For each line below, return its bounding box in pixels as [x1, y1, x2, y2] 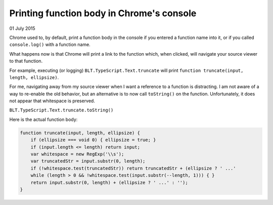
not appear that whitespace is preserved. [9, 98, 96, 104]
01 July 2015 [9, 25, 35, 31]
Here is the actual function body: [9, 116, 78, 122]
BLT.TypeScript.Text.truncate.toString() [9, 107, 114, 113]
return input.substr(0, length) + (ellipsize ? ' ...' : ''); [30, 180, 188, 185]
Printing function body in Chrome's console [9, 8, 197, 19]
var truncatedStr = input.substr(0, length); [30, 158, 146, 164]
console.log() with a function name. [9, 42, 90, 48]
